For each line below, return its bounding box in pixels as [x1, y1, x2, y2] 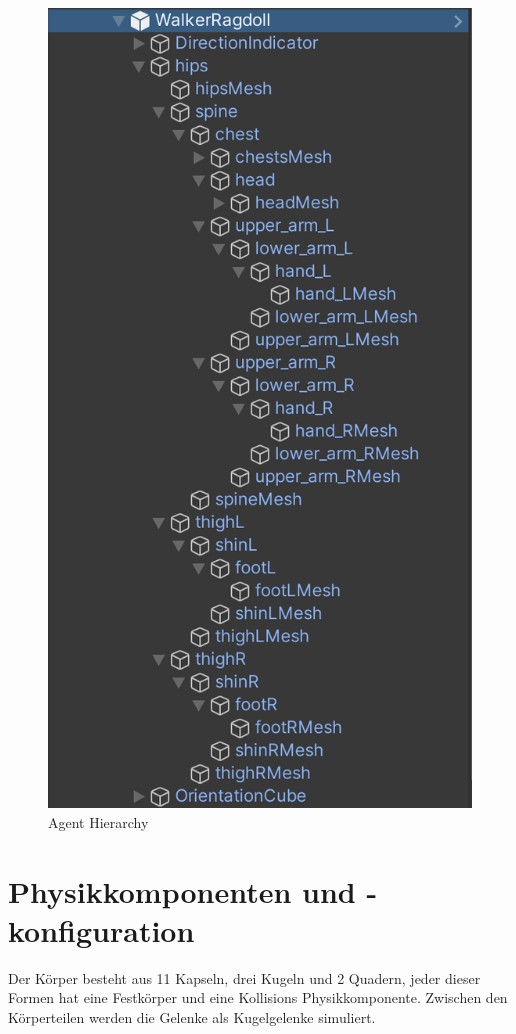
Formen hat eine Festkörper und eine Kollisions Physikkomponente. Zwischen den [8, 987, 508, 1008]
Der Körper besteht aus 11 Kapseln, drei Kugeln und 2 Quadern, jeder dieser [8, 967, 481, 988]
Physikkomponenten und [8, 870, 356, 911]
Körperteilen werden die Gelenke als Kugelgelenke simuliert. [8, 1006, 376, 1027]
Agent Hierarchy [48, 811, 149, 832]
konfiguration [8, 909, 195, 950]
